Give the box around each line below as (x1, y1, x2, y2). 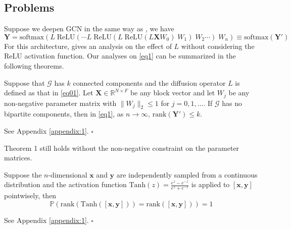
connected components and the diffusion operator (73, 77, 226, 88)
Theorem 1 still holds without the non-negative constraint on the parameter (4, 142, 239, 153)
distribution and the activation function (4, 179, 127, 190)
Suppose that (4, 77, 45, 88)
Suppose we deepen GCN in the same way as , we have (4, 23, 174, 34)
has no (222, 97, 243, 108)
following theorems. (4, 60, 64, 71)
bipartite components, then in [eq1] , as (4, 108, 124, 119)
